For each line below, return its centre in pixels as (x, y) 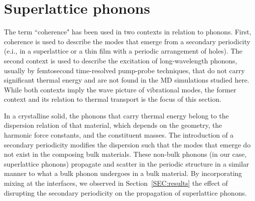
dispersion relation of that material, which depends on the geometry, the (113, 125)
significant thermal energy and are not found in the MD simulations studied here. (127, 80)
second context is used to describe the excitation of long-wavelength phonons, (121, 60)
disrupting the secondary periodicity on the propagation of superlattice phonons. (126, 192)
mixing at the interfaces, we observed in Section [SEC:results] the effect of (116, 183)
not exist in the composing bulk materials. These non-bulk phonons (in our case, (125, 154)
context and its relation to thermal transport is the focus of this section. (113, 99)
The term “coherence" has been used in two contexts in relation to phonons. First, (128, 32)
